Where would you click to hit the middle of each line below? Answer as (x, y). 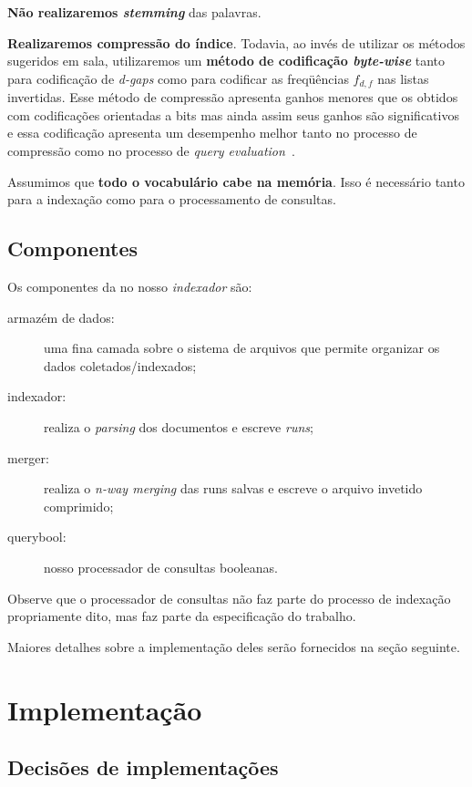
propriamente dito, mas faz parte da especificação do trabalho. (182, 616)
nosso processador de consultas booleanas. (161, 567)
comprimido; (79, 506)
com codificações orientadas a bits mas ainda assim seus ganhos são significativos (233, 114)
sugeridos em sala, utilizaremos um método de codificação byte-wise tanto (226, 61)
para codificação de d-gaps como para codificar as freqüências (178, 78)
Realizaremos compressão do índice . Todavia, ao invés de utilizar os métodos (236, 42)
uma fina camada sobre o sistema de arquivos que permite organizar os (242, 348)
